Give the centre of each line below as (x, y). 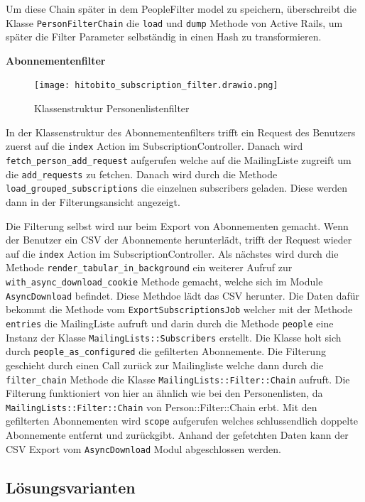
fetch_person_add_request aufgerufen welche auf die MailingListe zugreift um (179, 159)
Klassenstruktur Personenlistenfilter (112, 108)
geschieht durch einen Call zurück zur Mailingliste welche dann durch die (165, 365)
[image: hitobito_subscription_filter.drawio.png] (156, 86)
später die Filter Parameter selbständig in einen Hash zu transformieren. (164, 37)
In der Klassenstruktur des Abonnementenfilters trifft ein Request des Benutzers (181, 132)
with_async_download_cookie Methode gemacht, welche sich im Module (164, 281)
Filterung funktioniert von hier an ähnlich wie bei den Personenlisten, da (164, 393)
